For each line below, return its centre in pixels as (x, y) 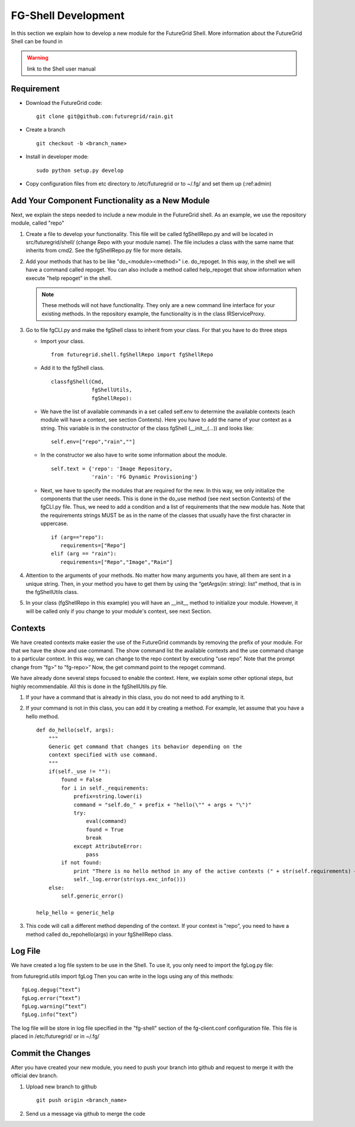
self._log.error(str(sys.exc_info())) (130, 879)
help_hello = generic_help (75, 912)
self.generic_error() (93, 896)
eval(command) (106, 821)
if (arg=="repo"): (78, 537)
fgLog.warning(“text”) (54, 1006)
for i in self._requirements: (105, 788)
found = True (105, 829)
